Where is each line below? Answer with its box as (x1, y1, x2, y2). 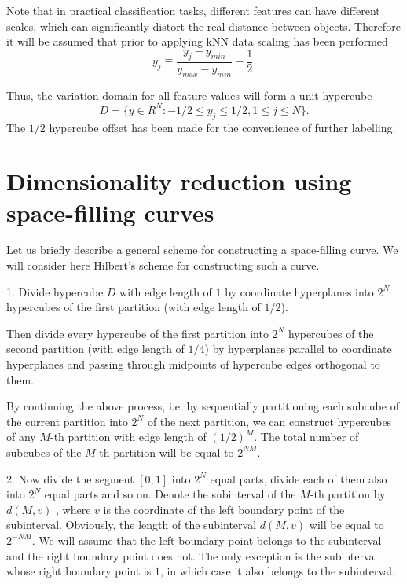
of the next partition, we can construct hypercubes (147, 413, 392, 429)
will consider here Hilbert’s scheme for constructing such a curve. (6, 257, 320, 274)
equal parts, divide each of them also (210, 470, 387, 487)
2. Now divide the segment (6, 470, 134, 487)
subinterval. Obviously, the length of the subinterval (6, 516, 257, 533)
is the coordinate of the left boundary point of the (103, 501, 345, 517)
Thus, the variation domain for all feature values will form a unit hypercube (6, 86, 372, 103)
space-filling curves (6, 196, 214, 228)
